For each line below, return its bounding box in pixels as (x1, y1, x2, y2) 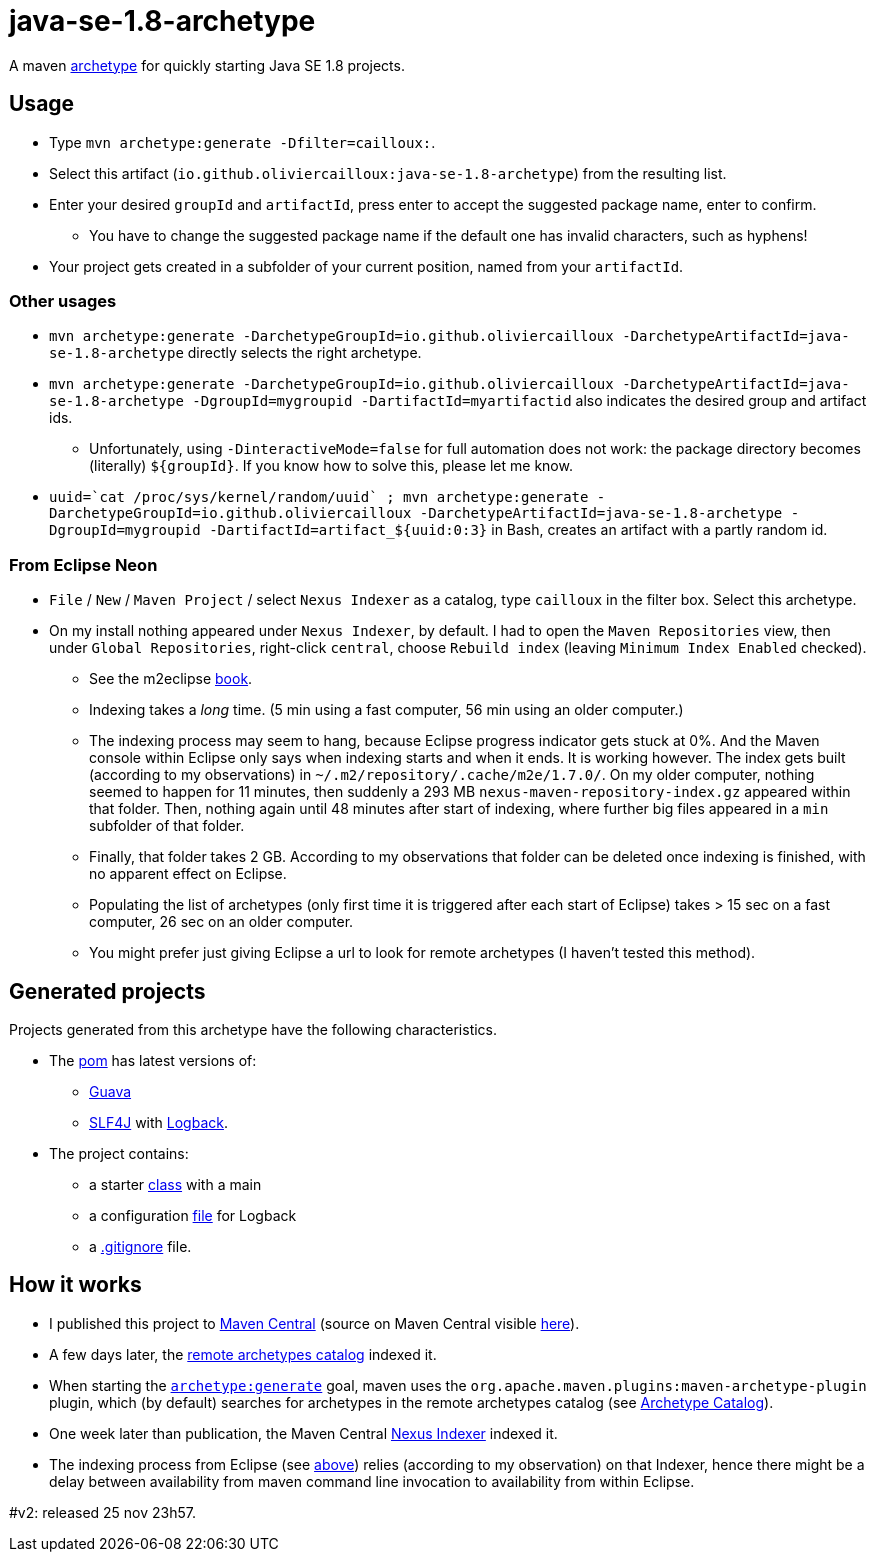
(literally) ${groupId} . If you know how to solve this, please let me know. (89, 457, 573, 475)
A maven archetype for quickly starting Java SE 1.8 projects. (9, 56, 405, 74)
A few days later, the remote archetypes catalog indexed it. (49, 1345, 437, 1363)
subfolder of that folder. (89, 817, 245, 835)
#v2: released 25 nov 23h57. (9, 1503, 197, 1521)
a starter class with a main (89, 1175, 262, 1193)
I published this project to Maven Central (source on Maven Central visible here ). (49, 1314, 580, 1332)
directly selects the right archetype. (187, 344, 422, 362)
